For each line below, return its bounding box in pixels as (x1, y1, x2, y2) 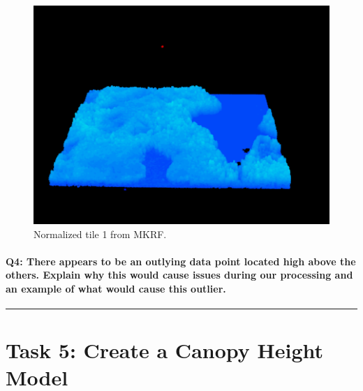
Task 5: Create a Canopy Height (6, 336, 324, 364)
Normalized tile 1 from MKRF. (34, 226, 167, 241)
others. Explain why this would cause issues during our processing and (6, 267, 353, 282)
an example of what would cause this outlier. (6, 281, 226, 295)
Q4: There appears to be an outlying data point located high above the (6, 253, 356, 268)
